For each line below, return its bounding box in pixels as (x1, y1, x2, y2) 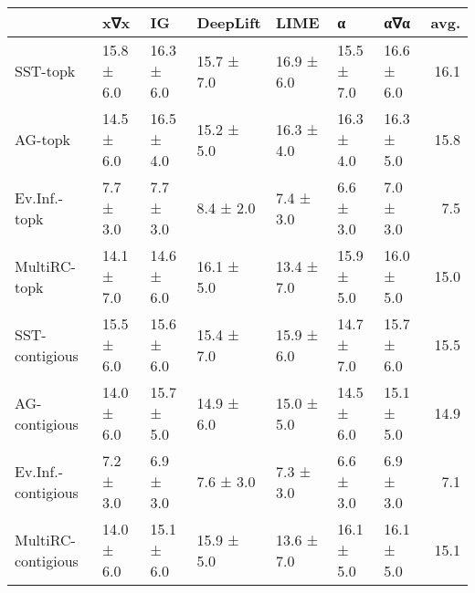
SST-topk (15, 60, 76, 81)
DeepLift (196, 12, 261, 33)
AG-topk (15, 129, 71, 150)
